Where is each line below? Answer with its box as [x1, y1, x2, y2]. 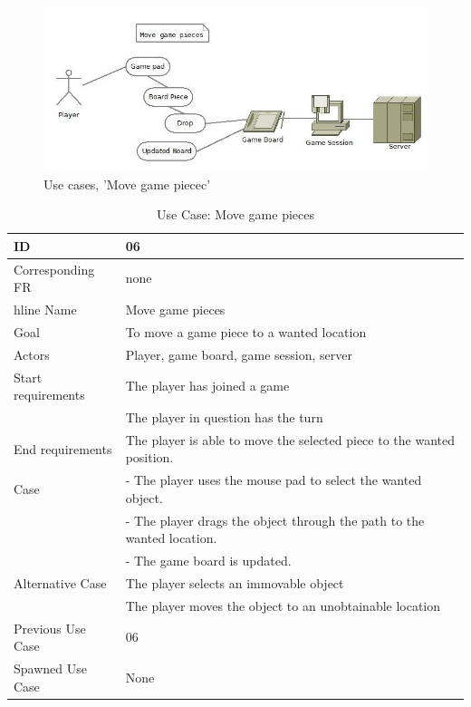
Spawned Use [14, 659, 87, 678]
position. [125, 448, 174, 467]
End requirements [14, 439, 112, 458]
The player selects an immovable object [125, 574, 344, 592]
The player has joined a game [125, 376, 290, 395]
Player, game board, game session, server [125, 344, 352, 363]
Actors [14, 344, 50, 363]
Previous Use [14, 618, 86, 637]
